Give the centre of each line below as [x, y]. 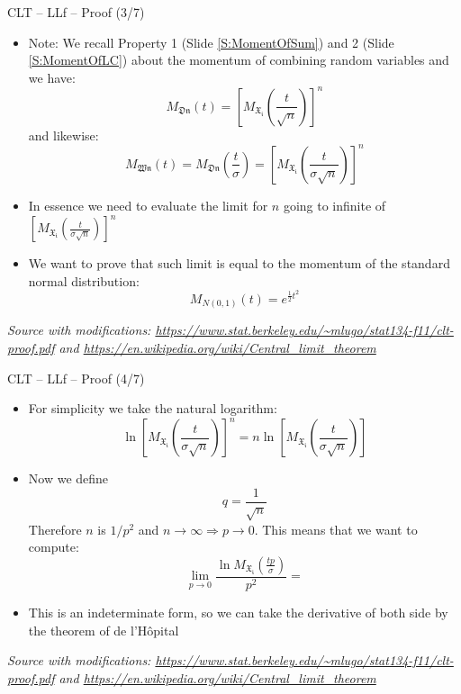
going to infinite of [334, 205]
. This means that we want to [336, 529]
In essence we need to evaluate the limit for [148, 205]
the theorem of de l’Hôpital [104, 630]
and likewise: [63, 135]
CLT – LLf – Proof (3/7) [76, 12]
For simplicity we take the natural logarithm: [153, 408]
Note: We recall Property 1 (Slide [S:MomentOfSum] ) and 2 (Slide [211, 42]
